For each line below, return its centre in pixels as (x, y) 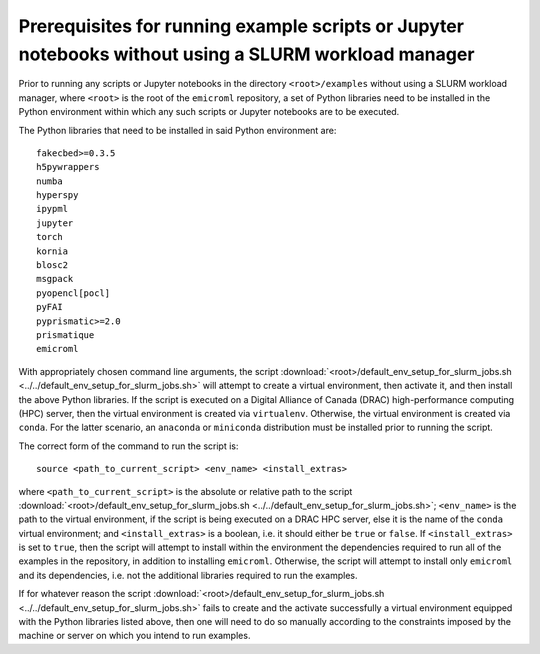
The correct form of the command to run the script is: (128, 446)
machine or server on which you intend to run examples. (134, 636)
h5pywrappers (68, 167)
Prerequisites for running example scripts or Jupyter (241, 26)
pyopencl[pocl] (73, 293)
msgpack (55, 279)
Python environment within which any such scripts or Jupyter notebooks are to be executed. (209, 112)
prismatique (65, 334)
